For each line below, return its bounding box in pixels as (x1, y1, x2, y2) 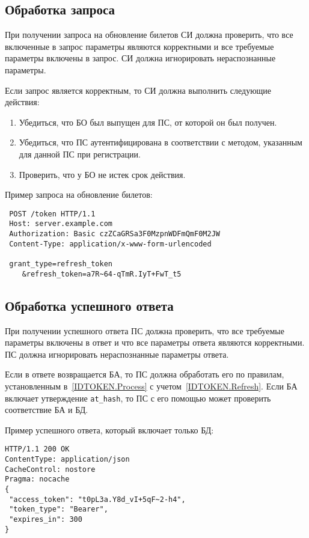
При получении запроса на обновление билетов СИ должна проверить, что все (5, 28, 293, 41)
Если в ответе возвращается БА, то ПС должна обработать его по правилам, (5, 368, 284, 381)
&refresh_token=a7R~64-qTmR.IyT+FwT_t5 (22, 269, 182, 278)
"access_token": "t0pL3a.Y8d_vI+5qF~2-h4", (9, 495, 186, 504)
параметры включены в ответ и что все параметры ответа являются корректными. (5, 336, 305, 349)
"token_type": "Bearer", (9, 505, 108, 514)
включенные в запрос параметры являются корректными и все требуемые (5, 40, 274, 52)
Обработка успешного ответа (5, 296, 174, 314)
